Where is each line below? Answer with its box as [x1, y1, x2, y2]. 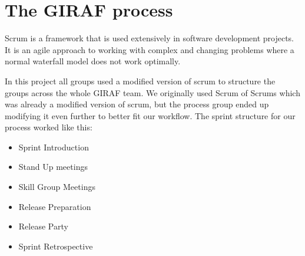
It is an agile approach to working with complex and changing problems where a [5, 43, 294, 55]
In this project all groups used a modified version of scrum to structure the [5, 74, 276, 87]
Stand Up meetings [18, 160, 88, 173]
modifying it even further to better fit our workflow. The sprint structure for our [5, 109, 296, 122]
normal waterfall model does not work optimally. [5, 55, 181, 67]
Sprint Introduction [18, 140, 89, 153]
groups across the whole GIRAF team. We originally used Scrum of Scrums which [5, 86, 300, 99]
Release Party [18, 220, 68, 232]
